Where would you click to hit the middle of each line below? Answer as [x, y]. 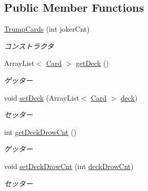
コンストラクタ [29, 46]
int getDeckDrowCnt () [40, 132]
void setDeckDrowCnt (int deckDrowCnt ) [69, 166]
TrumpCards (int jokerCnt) [47, 29]
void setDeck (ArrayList [42, 97]
